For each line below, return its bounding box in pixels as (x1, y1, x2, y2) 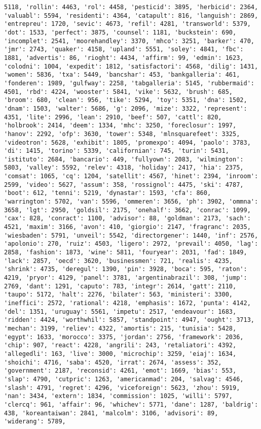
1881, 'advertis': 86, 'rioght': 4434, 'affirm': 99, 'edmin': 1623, (4, 54, 244, 61)
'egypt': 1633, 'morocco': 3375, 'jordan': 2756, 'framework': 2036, (4, 333, 244, 341)
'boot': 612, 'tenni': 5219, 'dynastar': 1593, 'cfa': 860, (4, 189, 211, 197)
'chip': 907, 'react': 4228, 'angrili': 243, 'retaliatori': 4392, (4, 342, 237, 349)
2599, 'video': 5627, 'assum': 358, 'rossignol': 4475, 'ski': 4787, (4, 181, 244, 188)
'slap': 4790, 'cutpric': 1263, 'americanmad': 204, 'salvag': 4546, (4, 375, 244, 383)
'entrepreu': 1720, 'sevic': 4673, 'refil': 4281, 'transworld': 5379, (4, 20, 251, 28)
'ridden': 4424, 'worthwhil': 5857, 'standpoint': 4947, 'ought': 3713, (4, 316, 254, 324)
